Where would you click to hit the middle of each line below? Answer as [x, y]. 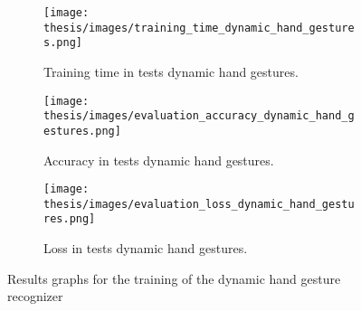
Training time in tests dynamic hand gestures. [171, 71]
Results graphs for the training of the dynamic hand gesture [174, 278]
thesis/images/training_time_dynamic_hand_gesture [199, 28]
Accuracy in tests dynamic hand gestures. [159, 160]
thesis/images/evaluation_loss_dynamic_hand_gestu [199, 204]
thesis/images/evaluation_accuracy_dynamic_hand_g [199, 116]
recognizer [35, 296]
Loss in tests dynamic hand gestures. [146, 248]
